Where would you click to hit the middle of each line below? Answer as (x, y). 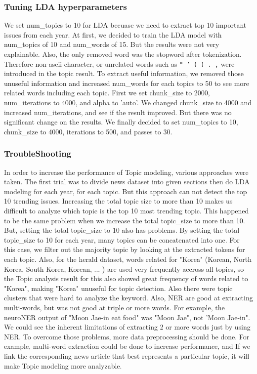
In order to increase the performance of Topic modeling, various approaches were (126, 172)
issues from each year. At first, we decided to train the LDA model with (113, 34)
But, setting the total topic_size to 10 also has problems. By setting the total (122, 230)
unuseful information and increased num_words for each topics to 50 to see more (127, 83)
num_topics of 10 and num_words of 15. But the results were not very (112, 44)
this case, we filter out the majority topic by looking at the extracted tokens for (125, 249)
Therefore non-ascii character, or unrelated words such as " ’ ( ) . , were (119, 63)
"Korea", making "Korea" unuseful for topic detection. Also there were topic (118, 288)
